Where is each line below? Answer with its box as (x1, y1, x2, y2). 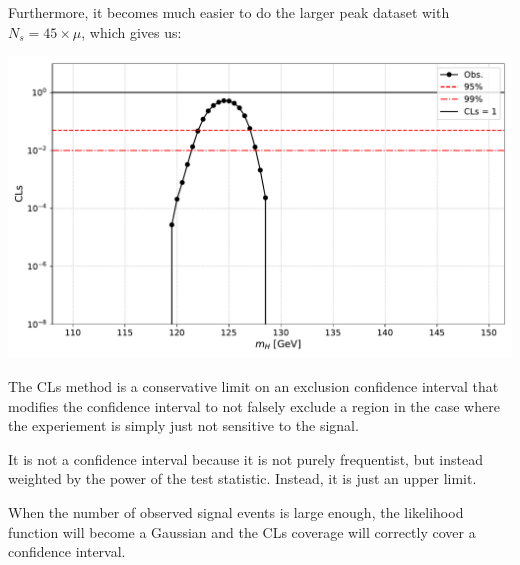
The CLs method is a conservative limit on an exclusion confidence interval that (8, 375, 499, 396)
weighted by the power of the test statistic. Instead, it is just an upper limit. (8, 468, 477, 489)
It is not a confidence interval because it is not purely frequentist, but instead (8, 448, 483, 469)
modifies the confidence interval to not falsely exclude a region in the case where (8, 395, 500, 416)
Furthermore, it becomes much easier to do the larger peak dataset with (8, 2, 450, 22)
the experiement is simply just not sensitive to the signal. (8, 415, 359, 436)
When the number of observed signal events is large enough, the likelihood (8, 501, 464, 522)
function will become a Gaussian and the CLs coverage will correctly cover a (8, 521, 476, 542)
